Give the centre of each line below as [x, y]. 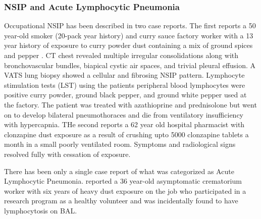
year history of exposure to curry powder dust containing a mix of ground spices [128, 45]
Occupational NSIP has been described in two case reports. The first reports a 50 [130, 25]
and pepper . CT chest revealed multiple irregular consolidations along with [121, 55]
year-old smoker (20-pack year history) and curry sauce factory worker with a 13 [129, 35]
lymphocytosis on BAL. [41, 210]
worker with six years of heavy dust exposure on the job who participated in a [125, 190]
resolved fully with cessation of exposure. [67, 154]
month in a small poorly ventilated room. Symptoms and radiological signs [120, 144]
